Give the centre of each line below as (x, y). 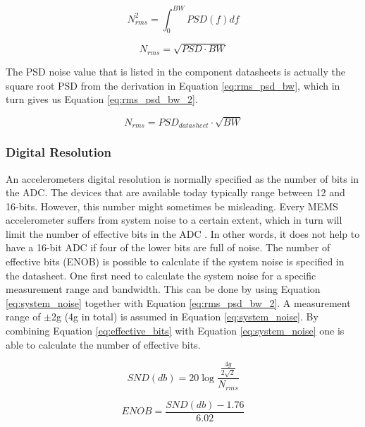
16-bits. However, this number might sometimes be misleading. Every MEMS (172, 206)
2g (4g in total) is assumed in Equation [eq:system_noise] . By (185, 317)
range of (23, 317)
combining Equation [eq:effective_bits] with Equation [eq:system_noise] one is (175, 331)
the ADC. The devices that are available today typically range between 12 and (175, 192)
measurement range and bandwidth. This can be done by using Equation (163, 289)
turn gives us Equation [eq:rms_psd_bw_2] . (102, 99)
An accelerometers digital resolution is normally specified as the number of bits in (182, 178)
